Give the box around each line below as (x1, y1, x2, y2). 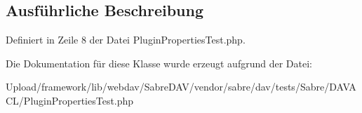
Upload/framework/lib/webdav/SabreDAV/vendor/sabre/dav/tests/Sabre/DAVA (6, 79, 356, 94)
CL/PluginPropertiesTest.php (6, 93, 134, 107)
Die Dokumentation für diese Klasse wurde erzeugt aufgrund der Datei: (6, 55, 312, 70)
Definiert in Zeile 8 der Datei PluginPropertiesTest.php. (6, 32, 246, 47)
